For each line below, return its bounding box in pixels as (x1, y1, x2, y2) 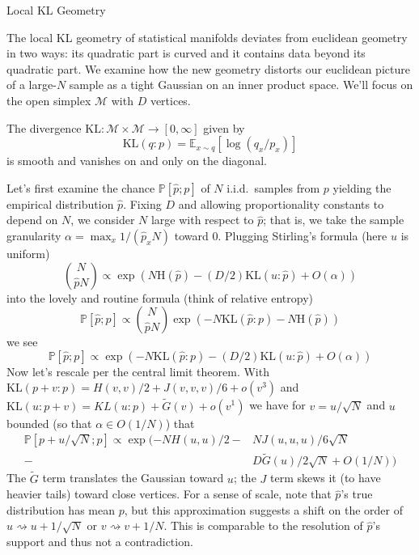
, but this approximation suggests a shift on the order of (124, 501, 404, 518)
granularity (6, 227, 61, 244)
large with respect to (150, 211, 254, 228)
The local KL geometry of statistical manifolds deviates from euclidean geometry (6, 28, 408, 45)
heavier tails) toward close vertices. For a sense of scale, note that (6, 485, 332, 502)
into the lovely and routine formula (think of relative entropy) (6, 289, 313, 306)
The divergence (6, 119, 82, 136)
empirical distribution (6, 195, 114, 212)
